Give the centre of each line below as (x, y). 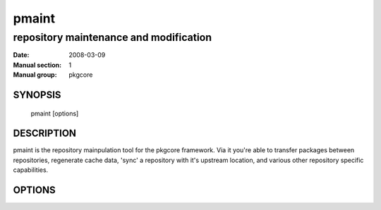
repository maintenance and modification (112, 37)
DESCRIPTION (45, 134)
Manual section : (37, 65)
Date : (21, 55)
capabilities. (31, 170)
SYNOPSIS (37, 95)
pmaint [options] (55, 113)
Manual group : (35, 75)
